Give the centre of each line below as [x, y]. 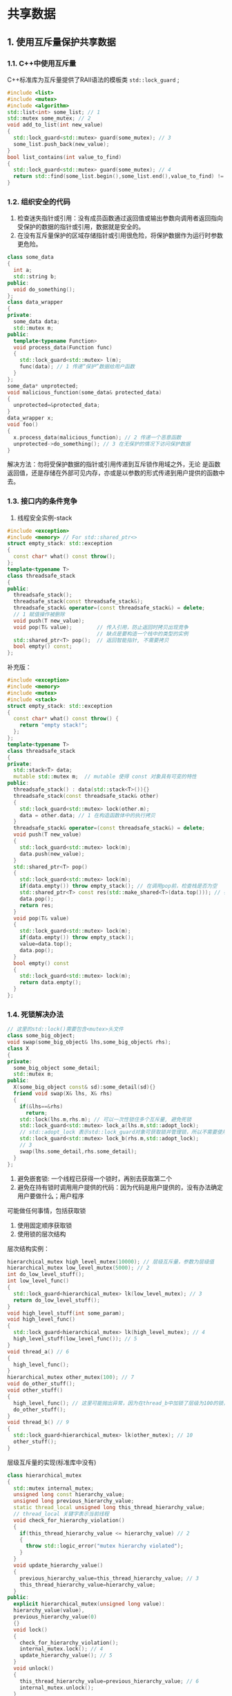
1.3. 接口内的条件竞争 [42, 501]
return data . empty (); [50, 983]
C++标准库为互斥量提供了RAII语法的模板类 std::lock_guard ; [93, 80]
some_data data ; [37, 322]
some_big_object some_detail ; [57, 1068]
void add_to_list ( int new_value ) [55, 125]
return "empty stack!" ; [54, 725]
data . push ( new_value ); [52, 854]
